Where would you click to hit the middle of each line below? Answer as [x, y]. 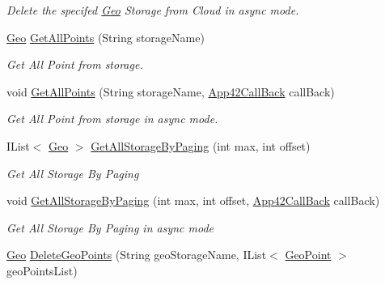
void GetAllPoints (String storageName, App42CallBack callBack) [171, 91]
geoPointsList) [42, 270]
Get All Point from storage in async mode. [112, 119]
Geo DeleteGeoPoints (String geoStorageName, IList [137, 255]
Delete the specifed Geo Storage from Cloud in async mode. [153, 10]
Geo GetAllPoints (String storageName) [106, 37]
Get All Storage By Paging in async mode [110, 227]
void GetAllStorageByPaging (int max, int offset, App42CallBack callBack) [193, 200]
